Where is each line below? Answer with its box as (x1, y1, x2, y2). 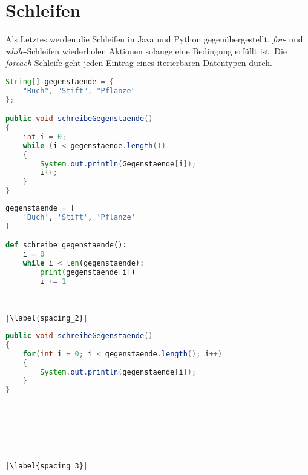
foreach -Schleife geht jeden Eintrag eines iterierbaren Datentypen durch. (5, 56, 272, 69)
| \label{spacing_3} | (5, 461, 88, 470)
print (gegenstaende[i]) (40, 267, 136, 277)
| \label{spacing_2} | (5, 314, 88, 323)
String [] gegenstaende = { (5, 77, 114, 86)
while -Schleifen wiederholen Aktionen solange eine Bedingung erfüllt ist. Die (5, 44, 287, 57)
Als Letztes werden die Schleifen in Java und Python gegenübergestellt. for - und (5, 33, 303, 45)
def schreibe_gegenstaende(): (5, 241, 127, 250)
